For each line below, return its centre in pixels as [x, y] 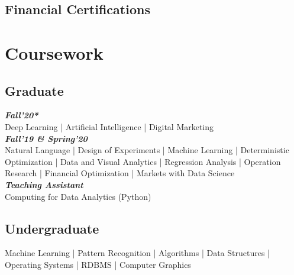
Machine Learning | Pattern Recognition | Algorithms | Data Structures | [137, 253]
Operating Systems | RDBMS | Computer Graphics [98, 264]
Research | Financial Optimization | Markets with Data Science [120, 173]
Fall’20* [22, 115]
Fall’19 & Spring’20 [46, 138]
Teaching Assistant [44, 184]
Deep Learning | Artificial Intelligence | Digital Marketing [109, 126]
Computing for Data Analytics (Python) [78, 196]
